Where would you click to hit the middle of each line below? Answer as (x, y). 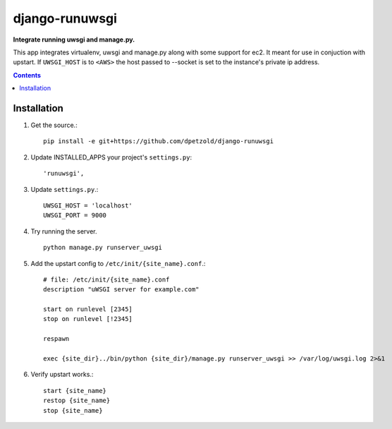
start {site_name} (75, 391)
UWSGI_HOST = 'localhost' (88, 205)
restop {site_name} (77, 401)
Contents (27, 75)
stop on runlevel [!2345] (88, 319)
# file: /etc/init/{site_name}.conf (106, 279)
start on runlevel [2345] (88, 309)
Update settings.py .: (65, 189)
